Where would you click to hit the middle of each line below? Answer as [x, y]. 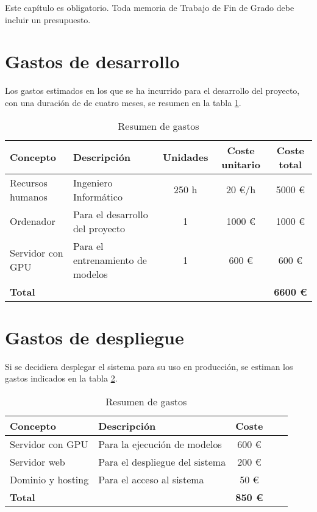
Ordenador [33, 221]
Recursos [29, 182]
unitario [241, 164]
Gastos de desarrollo [92, 61]
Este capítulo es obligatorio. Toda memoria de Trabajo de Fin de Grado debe [150, 7]
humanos [29, 196]
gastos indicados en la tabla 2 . [61, 378]
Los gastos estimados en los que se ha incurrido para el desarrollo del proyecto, [152, 91]
